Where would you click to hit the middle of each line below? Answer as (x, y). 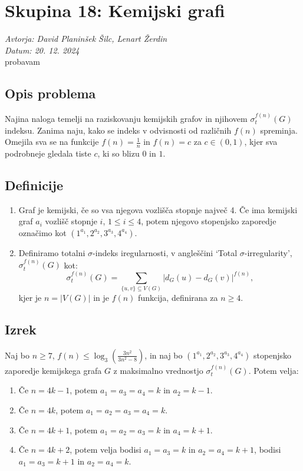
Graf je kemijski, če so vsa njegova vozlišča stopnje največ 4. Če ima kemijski (158, 209)
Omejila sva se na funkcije (52, 142)
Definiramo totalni (52, 252)
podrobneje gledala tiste (48, 153)
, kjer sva (261, 142)
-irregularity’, (268, 252)
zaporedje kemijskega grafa (53, 370)
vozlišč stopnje (71, 221)
